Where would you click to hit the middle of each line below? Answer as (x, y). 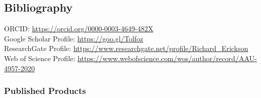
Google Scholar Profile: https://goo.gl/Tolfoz (74, 38)
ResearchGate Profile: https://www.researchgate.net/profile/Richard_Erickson (126, 48)
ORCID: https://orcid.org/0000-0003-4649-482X (79, 29)
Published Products (45, 91)
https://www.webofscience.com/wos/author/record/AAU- (167, 58)
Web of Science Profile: (40, 58)
